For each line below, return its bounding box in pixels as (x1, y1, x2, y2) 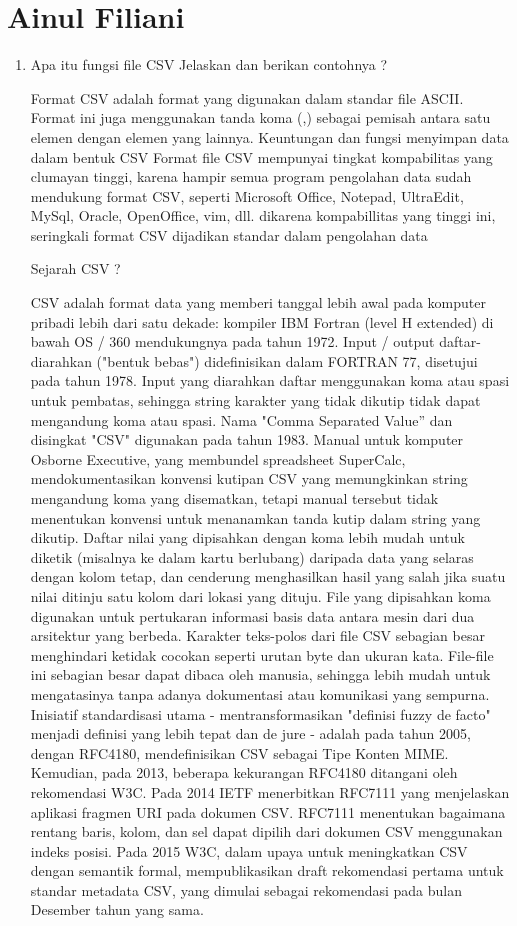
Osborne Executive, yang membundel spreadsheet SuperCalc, (30, 448, 406, 469)
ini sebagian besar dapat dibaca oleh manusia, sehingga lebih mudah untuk (30, 664, 491, 685)
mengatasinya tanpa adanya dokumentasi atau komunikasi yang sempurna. (30, 683, 490, 704)
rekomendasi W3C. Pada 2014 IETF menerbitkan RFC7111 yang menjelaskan (30, 781, 510, 802)
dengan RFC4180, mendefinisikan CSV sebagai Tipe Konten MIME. (30, 742, 449, 763)
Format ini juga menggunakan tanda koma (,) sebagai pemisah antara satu (30, 107, 491, 128)
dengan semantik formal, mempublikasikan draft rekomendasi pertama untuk (30, 860, 504, 881)
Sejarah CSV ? (30, 258, 121, 279)
